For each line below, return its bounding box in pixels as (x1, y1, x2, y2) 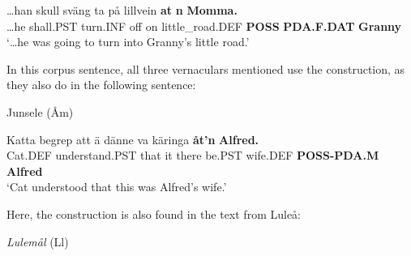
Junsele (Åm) (6, 103, 74, 120)
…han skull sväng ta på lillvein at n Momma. (6, 2, 238, 18)
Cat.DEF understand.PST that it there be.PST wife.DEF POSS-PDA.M (6, 147, 379, 164)
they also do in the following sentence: (6, 76, 196, 93)
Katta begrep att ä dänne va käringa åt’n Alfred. (6, 130, 259, 147)
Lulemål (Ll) (6, 233, 69, 250)
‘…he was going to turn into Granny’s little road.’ (6, 33, 250, 50)
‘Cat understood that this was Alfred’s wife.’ (6, 178, 227, 195)
